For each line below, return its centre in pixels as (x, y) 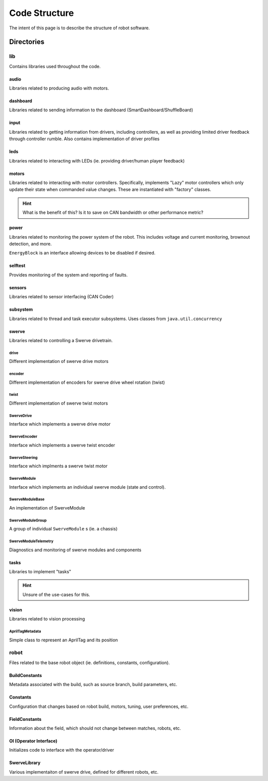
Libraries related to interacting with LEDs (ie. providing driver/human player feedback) (97, 161)
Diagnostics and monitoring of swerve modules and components (75, 550)
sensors (18, 287)
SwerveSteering (23, 457)
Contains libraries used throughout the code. (55, 66)
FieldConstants (25, 719)
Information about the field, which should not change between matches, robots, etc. (95, 728)
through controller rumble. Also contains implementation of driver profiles (84, 139)
